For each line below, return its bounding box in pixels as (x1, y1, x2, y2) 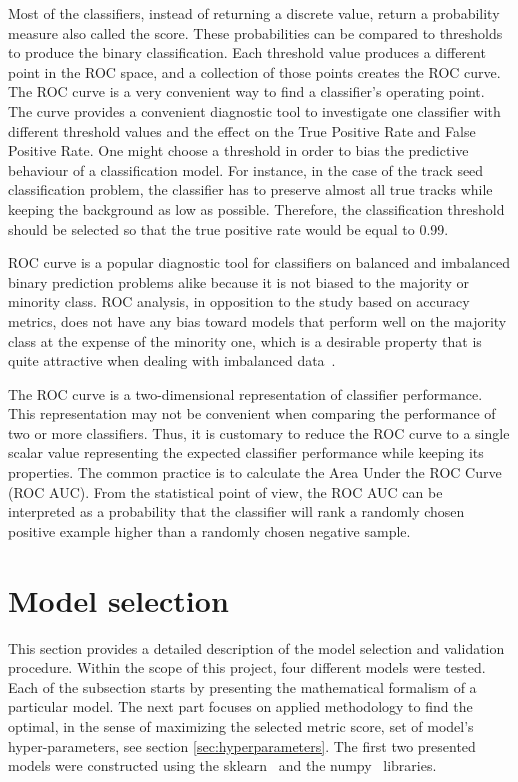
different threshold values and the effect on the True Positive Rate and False (8, 120, 476, 141)
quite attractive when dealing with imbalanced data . (8, 350, 336, 371)
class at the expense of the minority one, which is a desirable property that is (8, 330, 482, 351)
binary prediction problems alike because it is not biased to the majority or (8, 271, 469, 292)
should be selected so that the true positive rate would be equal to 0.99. (8, 218, 449, 239)
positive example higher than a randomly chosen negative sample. (8, 520, 411, 541)
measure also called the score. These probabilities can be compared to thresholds (8, 22, 503, 43)
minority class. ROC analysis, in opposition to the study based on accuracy (8, 291, 470, 312)
